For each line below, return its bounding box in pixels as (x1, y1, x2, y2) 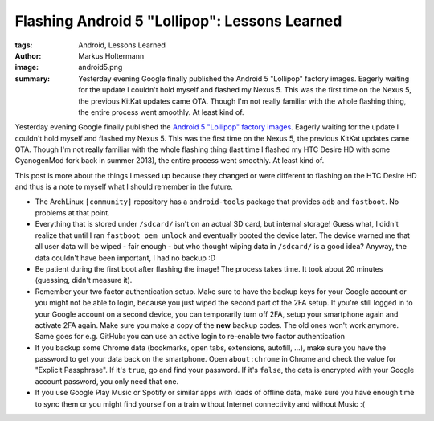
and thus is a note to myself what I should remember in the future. (14, 182, 233, 192)
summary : (14, 73, 51, 84)
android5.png (78, 63, 123, 72)
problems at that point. (35, 208, 110, 218)
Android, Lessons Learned (78, 40, 166, 50)
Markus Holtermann (78, 51, 145, 60)
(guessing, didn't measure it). (35, 276, 133, 285)
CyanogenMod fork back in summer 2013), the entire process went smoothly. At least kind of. (14, 156, 325, 166)
